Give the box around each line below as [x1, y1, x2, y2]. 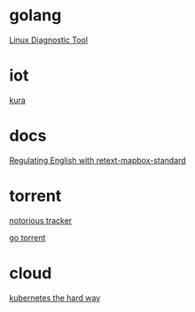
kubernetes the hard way [9, 293, 101, 303]
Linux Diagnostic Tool [9, 34, 89, 45]
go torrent [9, 232, 46, 243]
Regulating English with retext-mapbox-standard [9, 155, 186, 165]
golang [9, 5, 62, 26]
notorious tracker [9, 215, 73, 225]
